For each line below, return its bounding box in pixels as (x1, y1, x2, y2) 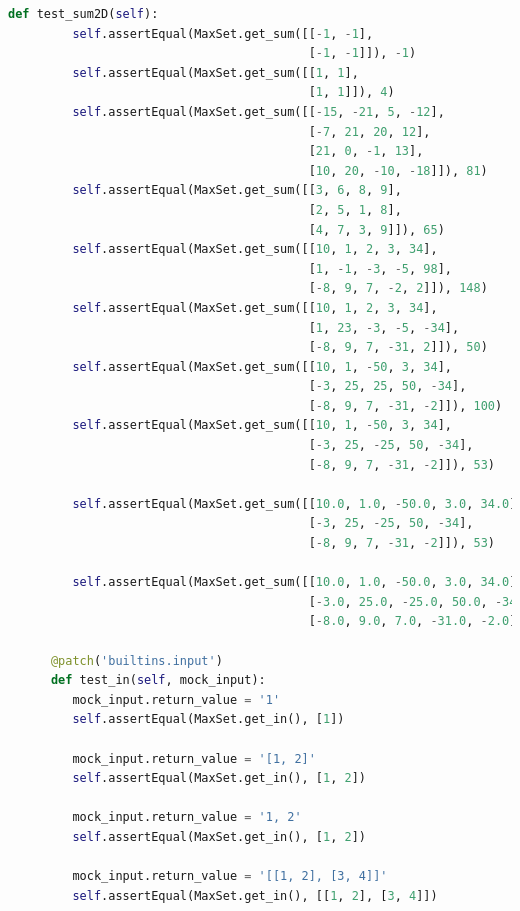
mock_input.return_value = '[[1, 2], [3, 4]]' (72, 869, 388, 884)
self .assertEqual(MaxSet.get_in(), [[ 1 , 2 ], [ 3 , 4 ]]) (72, 888, 438, 903)
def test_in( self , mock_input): (50, 673, 266, 688)
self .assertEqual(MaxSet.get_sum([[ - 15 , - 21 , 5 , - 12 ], (72, 104, 445, 119)
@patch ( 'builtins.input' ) (50, 653, 223, 668)
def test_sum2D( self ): (8, 7, 159, 21)
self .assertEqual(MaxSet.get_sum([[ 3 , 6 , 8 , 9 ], (72, 183, 402, 198)
